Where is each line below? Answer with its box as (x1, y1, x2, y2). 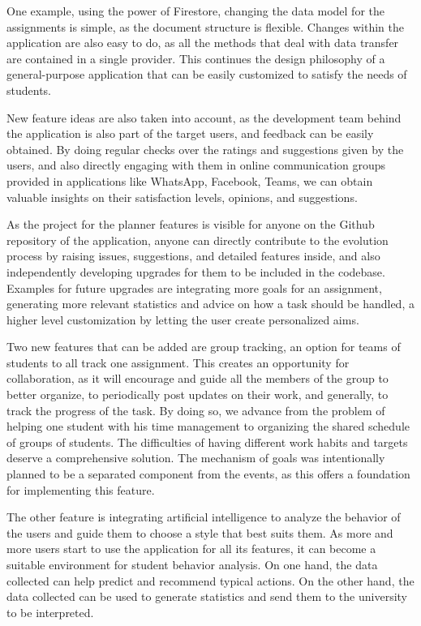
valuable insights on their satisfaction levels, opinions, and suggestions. (6, 188, 358, 205)
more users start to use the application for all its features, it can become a (6, 540, 376, 557)
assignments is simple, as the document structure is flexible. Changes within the (6, 18, 404, 35)
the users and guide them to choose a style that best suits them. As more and (6, 524, 393, 541)
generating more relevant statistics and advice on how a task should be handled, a (6, 295, 415, 312)
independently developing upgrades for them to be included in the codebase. (6, 263, 385, 280)
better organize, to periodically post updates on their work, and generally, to (6, 386, 389, 403)
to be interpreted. (6, 603, 94, 620)
